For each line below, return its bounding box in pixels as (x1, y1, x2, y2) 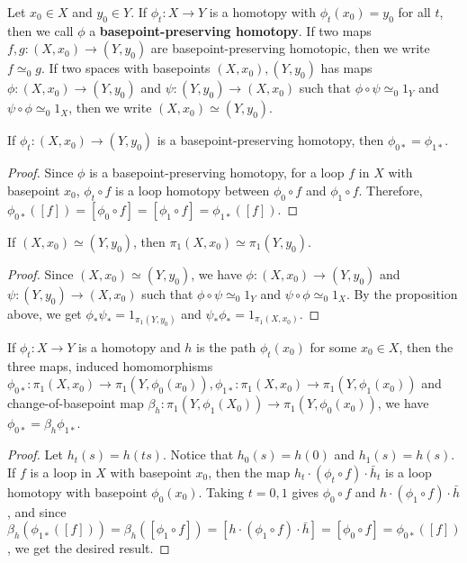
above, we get (7, 304, 82, 322)
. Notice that (162, 445, 234, 464)
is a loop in (30, 462, 92, 481)
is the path (196, 337, 256, 356)
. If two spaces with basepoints (40, 59, 211, 77)
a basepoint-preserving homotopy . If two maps (89, 21, 372, 40)
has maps (320, 59, 373, 77)
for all (398, 3, 431, 21)
